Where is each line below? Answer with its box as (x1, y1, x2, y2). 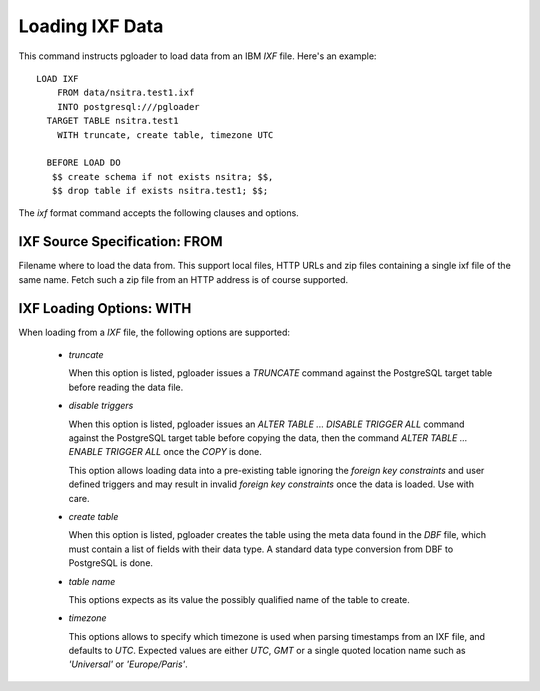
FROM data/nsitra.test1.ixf (56, 87, 195, 99)
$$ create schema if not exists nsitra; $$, (51, 171, 274, 182)
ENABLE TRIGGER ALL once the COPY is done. (68, 446, 262, 458)
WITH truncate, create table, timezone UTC (56, 129, 274, 140)
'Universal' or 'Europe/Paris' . (68, 658, 189, 670)
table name (68, 575, 116, 587)
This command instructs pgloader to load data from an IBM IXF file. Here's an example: (18, 50, 377, 62)
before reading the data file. (68, 381, 184, 393)
